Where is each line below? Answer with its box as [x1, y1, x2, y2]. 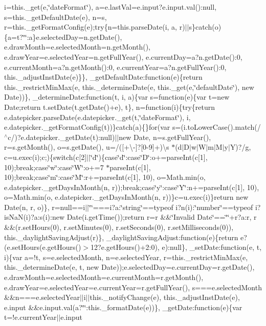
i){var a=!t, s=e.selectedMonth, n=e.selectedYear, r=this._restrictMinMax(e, [4, 251, 248, 262]
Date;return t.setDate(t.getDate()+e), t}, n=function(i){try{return [4, 101, 215, 112]
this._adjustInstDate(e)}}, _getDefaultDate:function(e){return [4, 72, 203, 82]
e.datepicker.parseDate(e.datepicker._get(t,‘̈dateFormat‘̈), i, [4, 111, 191, 122]
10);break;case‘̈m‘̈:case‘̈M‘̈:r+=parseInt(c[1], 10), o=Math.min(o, [4, 172, 206, 182]
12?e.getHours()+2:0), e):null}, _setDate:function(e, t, [91, 242, 262, 252]
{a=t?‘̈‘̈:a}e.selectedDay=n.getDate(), [4, 31, 122, 42]
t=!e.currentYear [4, 312, 57, 322]
